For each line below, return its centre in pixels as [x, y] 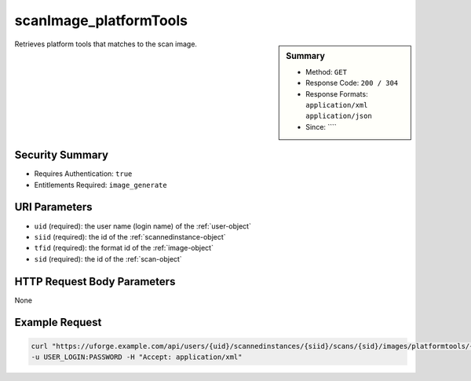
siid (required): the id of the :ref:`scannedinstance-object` [130, 236]
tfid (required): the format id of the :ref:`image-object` [124, 248]
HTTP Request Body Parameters [95, 282]
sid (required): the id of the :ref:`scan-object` [108, 258]
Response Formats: [337, 93]
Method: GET [326, 71]
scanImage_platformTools [101, 20]
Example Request [58, 322]
